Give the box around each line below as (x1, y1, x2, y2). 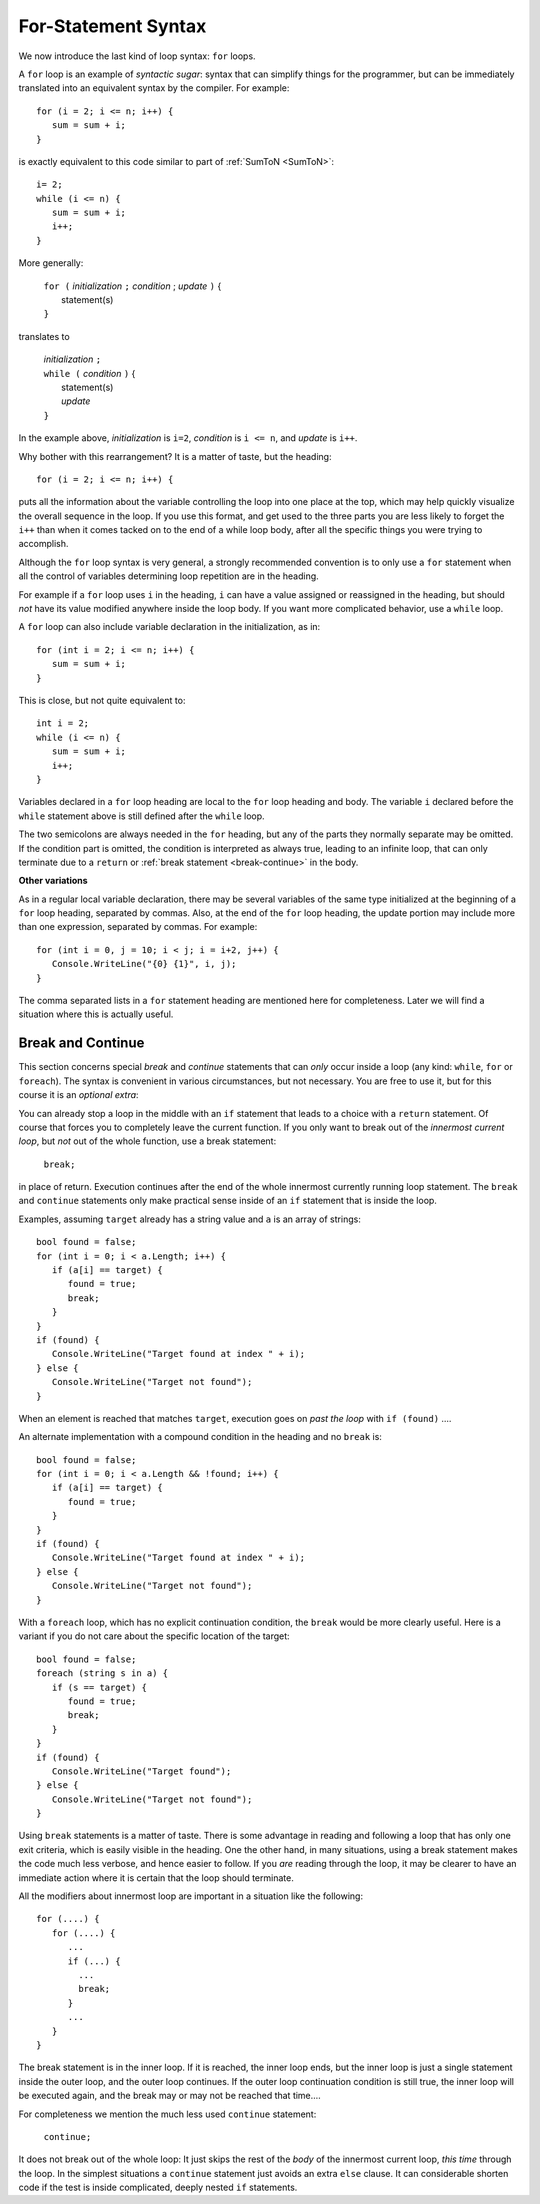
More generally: (18, 257, 84, 269)
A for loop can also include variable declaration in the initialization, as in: (18, 621, 321, 633)
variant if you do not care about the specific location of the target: (18, 1630, 290, 1642)
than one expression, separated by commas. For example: (18, 921, 258, 933)
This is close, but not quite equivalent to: (18, 695, 186, 706)
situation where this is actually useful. (18, 1008, 174, 1020)
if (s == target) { (51, 1681, 148, 1693)
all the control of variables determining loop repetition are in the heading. (18, 570, 319, 582)
